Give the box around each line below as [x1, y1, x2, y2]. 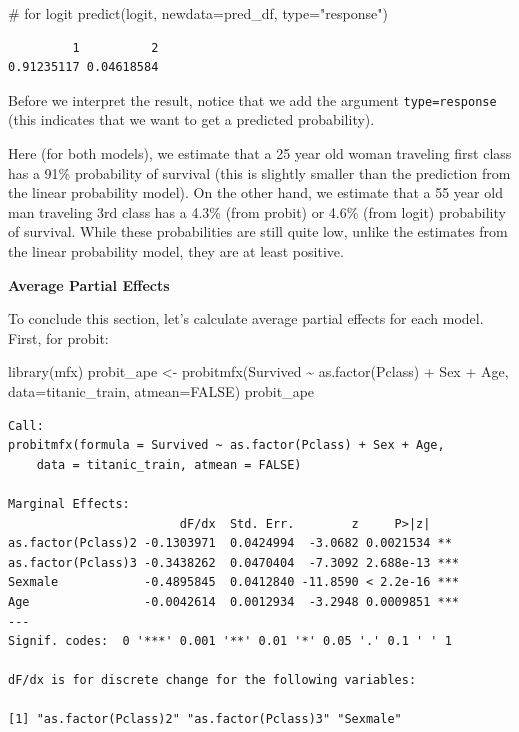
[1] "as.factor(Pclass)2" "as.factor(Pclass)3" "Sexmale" [8, 712, 402, 727]
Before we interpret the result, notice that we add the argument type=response [8, 89, 497, 110]
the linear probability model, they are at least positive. [8, 241, 344, 261]
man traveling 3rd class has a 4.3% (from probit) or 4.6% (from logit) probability [8, 201, 506, 222]
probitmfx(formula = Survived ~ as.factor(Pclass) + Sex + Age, [8, 438, 445, 453]
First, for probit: [8, 327, 109, 348]
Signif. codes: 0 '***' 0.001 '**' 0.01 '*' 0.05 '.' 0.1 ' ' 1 [8, 634, 452, 649]
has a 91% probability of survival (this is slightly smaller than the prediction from [8, 162, 511, 183]
